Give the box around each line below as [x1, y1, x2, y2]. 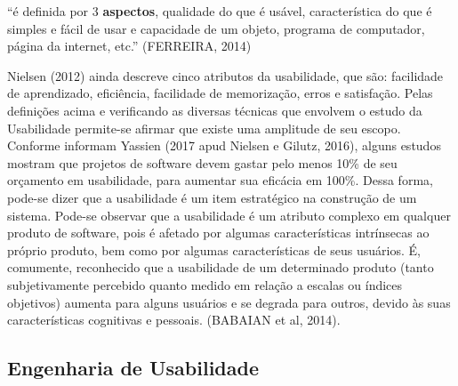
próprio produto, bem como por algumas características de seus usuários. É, [7, 240, 421, 259]
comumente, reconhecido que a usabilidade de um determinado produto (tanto [7, 258, 434, 277]
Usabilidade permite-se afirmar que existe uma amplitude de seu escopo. [7, 118, 401, 137]
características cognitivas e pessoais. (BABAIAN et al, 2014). [7, 310, 341, 329]
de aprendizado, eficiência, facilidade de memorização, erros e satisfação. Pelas [7, 84, 433, 102]
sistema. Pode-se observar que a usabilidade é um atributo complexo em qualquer [7, 205, 451, 224]
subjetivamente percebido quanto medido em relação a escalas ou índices [7, 275, 403, 294]
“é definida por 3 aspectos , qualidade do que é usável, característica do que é [7, 2, 432, 20]
